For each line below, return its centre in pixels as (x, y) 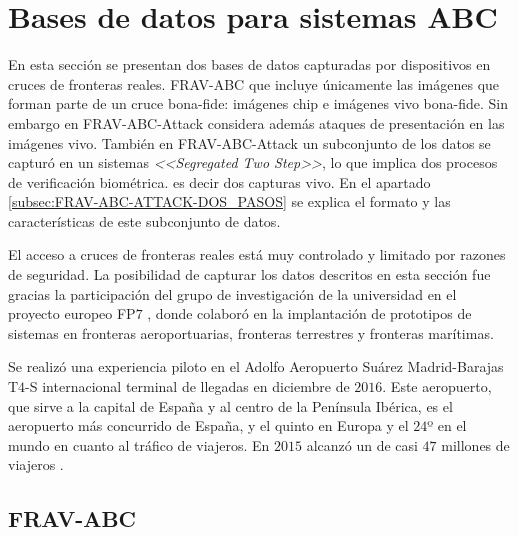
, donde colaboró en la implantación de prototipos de (309, 313)
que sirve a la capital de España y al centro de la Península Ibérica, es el (230, 405)
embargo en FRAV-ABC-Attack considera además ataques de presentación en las (256, 122)
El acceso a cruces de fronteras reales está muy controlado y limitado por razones (257, 254)
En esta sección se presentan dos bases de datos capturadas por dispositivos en (249, 64)
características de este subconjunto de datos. (144, 220)
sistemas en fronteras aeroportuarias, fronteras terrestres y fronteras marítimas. (251, 332)
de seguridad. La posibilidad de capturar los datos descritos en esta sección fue (249, 274)
